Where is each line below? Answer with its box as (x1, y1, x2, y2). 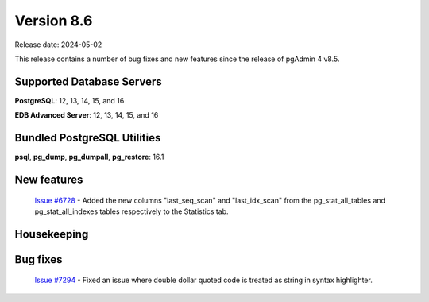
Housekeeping (14, 227, 89, 241)
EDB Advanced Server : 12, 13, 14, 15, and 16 (14, 110, 159, 120)
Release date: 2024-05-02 (14, 40, 102, 49)
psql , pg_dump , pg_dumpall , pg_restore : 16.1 (14, 152, 164, 162)
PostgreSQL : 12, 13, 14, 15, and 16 (14, 95, 125, 105)
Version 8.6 (14, 12, 93, 29)
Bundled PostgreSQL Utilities (14, 131, 161, 145)
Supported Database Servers (14, 75, 162, 88)
